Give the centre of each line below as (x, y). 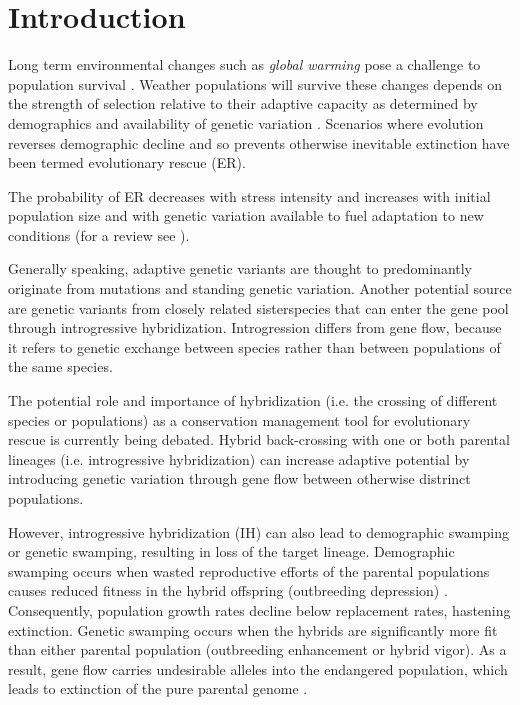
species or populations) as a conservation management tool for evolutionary (239, 419)
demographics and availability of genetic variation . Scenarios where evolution (246, 122)
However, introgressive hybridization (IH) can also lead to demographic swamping (258, 531)
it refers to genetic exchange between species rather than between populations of (254, 346)
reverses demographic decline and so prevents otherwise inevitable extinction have (259, 142)
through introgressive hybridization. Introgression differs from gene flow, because (255, 327)
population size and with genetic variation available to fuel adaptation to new (246, 215)
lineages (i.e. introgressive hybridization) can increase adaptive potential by (239, 458)
